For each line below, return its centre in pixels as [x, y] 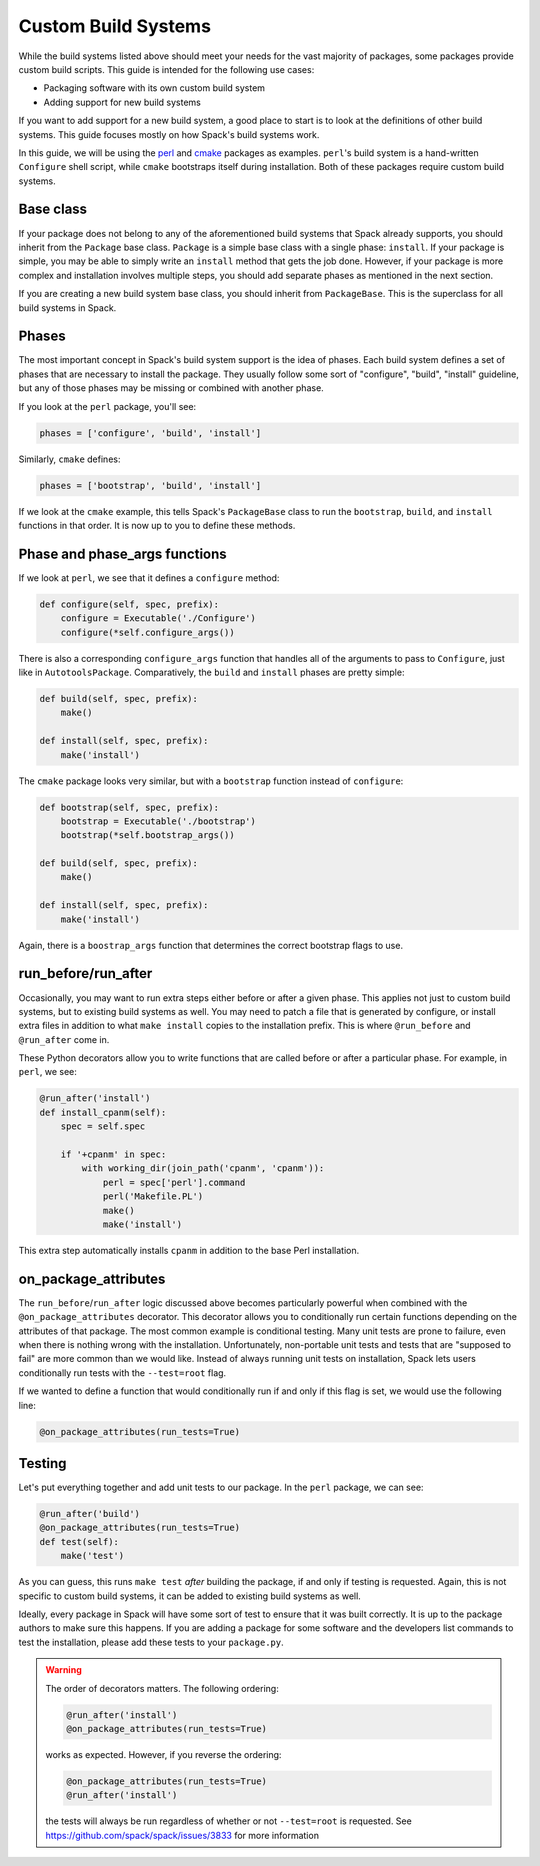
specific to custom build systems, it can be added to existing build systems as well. [190, 1596]
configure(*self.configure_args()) [147, 632]
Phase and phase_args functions [122, 553]
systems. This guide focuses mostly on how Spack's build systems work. [169, 134]
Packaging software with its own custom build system [154, 88]
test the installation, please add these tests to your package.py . [151, 1642]
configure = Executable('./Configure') [158, 618]
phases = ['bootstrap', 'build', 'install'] [150, 485]
